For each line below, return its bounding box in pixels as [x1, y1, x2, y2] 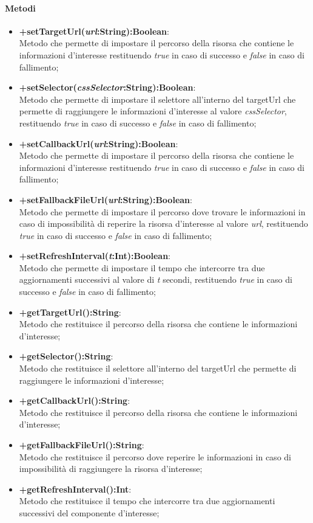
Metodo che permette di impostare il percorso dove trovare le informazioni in [19, 205, 306, 218]
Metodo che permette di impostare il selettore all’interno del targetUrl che [19, 92, 296, 105]
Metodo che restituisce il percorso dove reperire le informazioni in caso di [19, 450, 291, 463]
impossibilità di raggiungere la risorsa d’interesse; [19, 462, 203, 475]
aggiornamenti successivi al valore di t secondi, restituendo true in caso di [19, 273, 292, 286]
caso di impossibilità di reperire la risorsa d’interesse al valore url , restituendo [19, 217, 308, 230]
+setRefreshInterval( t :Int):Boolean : [19, 249, 170, 262]
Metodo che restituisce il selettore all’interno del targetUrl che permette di [19, 362, 297, 375]
